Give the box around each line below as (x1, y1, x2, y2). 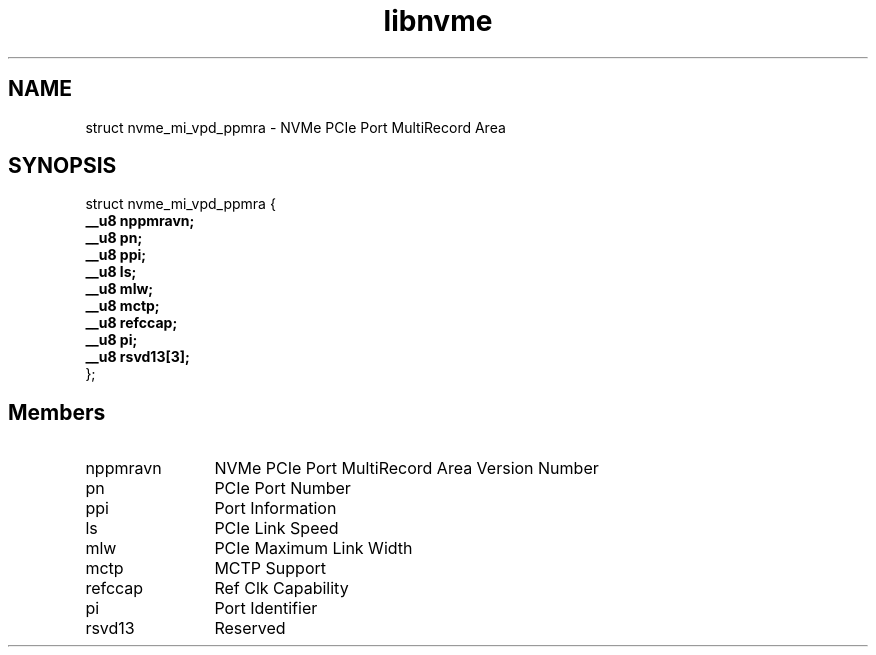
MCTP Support (214, 558, 326, 579)
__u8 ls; (85, 263, 137, 281)
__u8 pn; (85, 229, 143, 247)
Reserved (214, 618, 286, 639)
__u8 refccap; (85, 314, 178, 332)
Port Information (214, 498, 337, 519)
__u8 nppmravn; (85, 212, 195, 230)
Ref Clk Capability (214, 578, 349, 599)
